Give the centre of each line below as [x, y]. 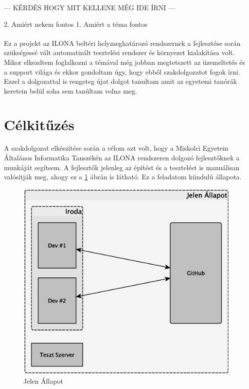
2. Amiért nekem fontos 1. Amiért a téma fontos [76, 24]
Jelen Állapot [43, 381]
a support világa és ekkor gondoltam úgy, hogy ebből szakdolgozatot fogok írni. [122, 71]
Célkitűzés [39, 124]
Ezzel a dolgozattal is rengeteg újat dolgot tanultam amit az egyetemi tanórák [121, 81]
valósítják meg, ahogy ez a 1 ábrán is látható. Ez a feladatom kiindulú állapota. [123, 177]
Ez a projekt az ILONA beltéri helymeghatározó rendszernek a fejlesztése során [122, 43]
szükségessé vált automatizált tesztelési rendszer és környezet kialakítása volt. [119, 52]
